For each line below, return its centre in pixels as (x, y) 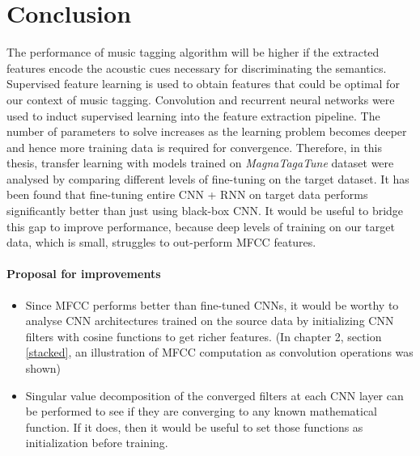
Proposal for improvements (84, 274)
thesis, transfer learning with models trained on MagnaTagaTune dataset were (200, 163)
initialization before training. (97, 443)
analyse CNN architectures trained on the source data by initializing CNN (210, 321)
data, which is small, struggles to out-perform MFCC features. (161, 242)
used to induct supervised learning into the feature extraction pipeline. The (193, 115)
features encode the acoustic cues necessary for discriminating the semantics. (197, 68)
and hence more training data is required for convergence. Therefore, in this (195, 147)
